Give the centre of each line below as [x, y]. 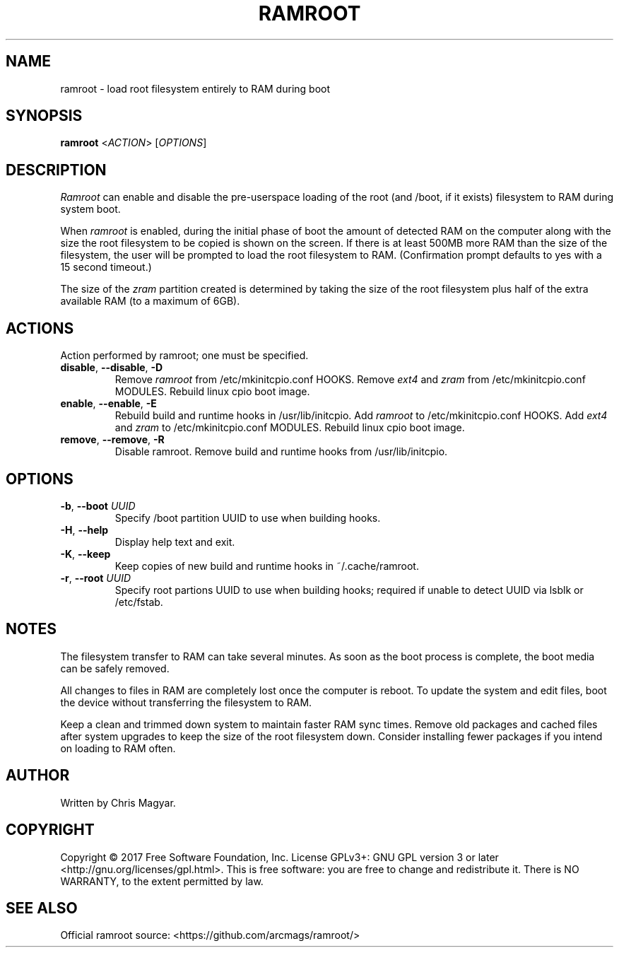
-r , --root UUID [96, 578]
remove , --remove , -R [112, 440]
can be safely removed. [115, 668]
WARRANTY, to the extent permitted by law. [162, 881]
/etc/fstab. [139, 602]
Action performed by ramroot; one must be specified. [184, 356]
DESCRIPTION [56, 170]
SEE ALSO [42, 908]
